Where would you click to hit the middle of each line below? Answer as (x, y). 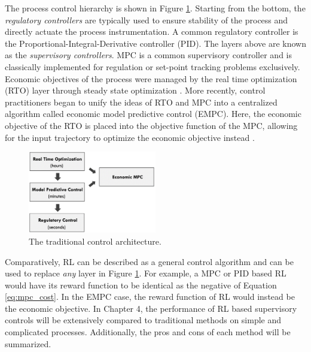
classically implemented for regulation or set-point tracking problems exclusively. (153, 66)
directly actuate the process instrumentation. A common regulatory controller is (152, 31)
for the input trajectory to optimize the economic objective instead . (130, 137)
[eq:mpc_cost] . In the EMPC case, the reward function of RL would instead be (150, 297)
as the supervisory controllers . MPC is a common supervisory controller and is (148, 55)
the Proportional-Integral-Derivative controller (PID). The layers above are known (156, 43)
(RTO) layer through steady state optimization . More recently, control (135, 90)
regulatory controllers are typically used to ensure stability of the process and (147, 19)
